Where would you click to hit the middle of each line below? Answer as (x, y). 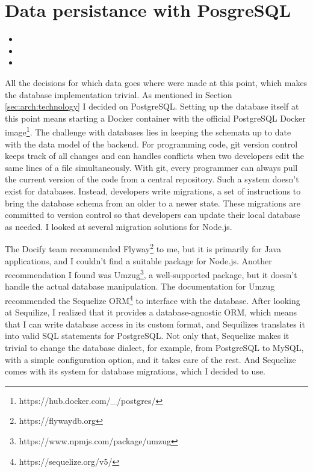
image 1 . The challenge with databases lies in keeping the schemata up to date (148, 131)
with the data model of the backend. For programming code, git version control (151, 144)
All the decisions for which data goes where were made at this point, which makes (156, 82)
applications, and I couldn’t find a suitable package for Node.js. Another (138, 260)
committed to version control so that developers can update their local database (153, 215)
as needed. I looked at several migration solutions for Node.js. (119, 226)
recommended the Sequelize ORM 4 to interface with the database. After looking (153, 299)
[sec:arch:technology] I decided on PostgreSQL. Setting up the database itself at (152, 106)
